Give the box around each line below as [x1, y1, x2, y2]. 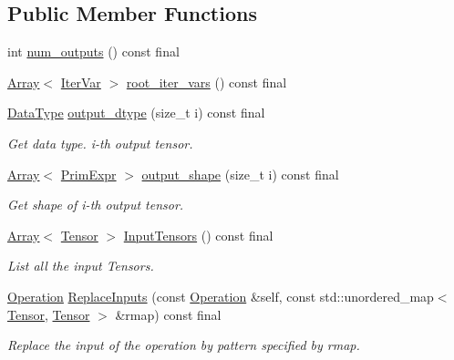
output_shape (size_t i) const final [141, 164, 339, 183]
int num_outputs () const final [7, 42, 180, 61]
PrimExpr [60, 164, 117, 183]
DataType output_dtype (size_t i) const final [7, 103, 265, 122]
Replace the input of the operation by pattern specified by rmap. [7, 335, 360, 355]
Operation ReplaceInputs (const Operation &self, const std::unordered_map [7, 286, 434, 305]
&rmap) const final [115, 304, 222, 324]
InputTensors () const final [123, 225, 273, 244]
